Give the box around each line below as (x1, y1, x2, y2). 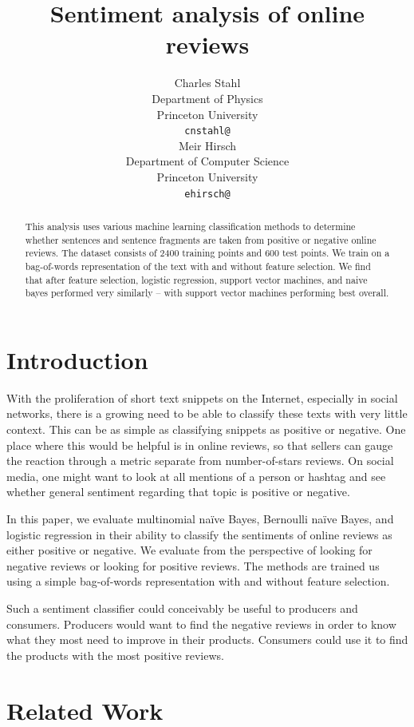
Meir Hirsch (178, 137, 237, 153)
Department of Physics (152, 89, 263, 106)
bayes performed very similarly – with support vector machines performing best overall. (25, 286, 389, 300)
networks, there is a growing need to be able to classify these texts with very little (6, 405, 408, 422)
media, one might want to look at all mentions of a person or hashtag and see (6, 467, 386, 484)
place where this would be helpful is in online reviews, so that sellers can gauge (6, 436, 393, 453)
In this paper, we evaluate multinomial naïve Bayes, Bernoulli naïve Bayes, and (6, 510, 394, 527)
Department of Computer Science (125, 153, 290, 169)
